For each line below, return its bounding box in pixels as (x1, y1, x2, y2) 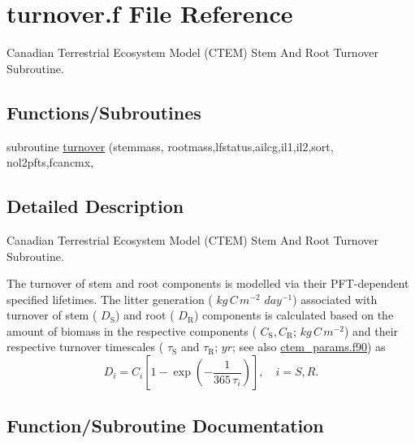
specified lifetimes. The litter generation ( (6, 290, 213, 307)
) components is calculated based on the (193, 306, 394, 324)
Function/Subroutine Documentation (6, 413, 324, 438)
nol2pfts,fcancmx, (6, 154, 94, 171)
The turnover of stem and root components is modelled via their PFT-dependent (6, 275, 409, 292)
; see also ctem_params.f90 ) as (232, 338, 386, 355)
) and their (344, 322, 399, 339)
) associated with (292, 290, 378, 307)
